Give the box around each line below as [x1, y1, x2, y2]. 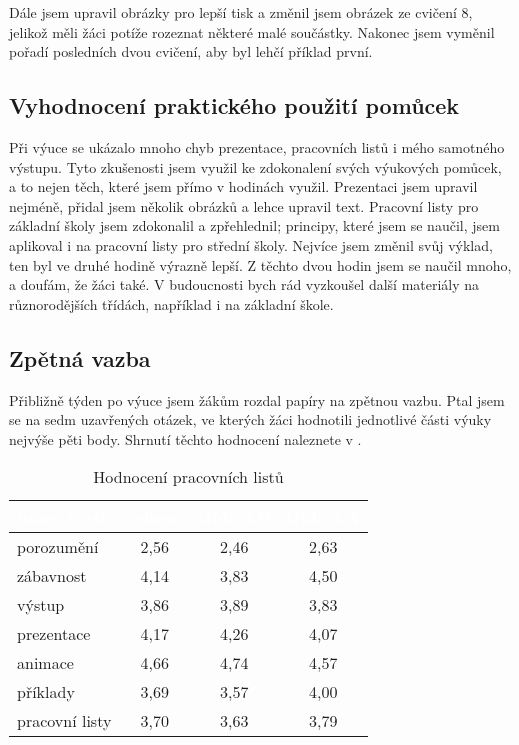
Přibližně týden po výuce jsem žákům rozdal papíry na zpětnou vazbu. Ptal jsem [9, 389, 505, 410]
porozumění [17, 535, 99, 559]
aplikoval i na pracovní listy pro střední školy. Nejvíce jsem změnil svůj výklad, [9, 234, 493, 255]
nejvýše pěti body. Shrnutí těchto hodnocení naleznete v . [9, 428, 362, 449]
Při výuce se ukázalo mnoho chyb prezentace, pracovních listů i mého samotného [9, 136, 505, 157]
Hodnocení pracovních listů [93, 465, 284, 489]
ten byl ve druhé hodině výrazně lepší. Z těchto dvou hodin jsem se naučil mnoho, [9, 254, 512, 275]
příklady [17, 680, 75, 704]
